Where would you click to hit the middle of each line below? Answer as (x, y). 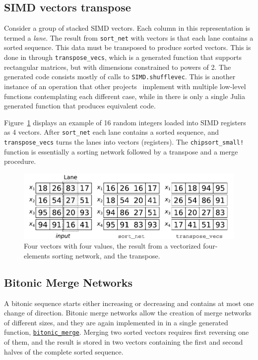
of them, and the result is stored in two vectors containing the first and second (124, 342)
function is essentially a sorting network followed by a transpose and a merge (121, 151)
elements (37, 255)
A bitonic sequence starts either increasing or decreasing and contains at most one (129, 303)
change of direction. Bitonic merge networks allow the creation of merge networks (128, 313)
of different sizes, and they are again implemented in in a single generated (116, 322)
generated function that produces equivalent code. (80, 106)
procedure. (20, 161)
